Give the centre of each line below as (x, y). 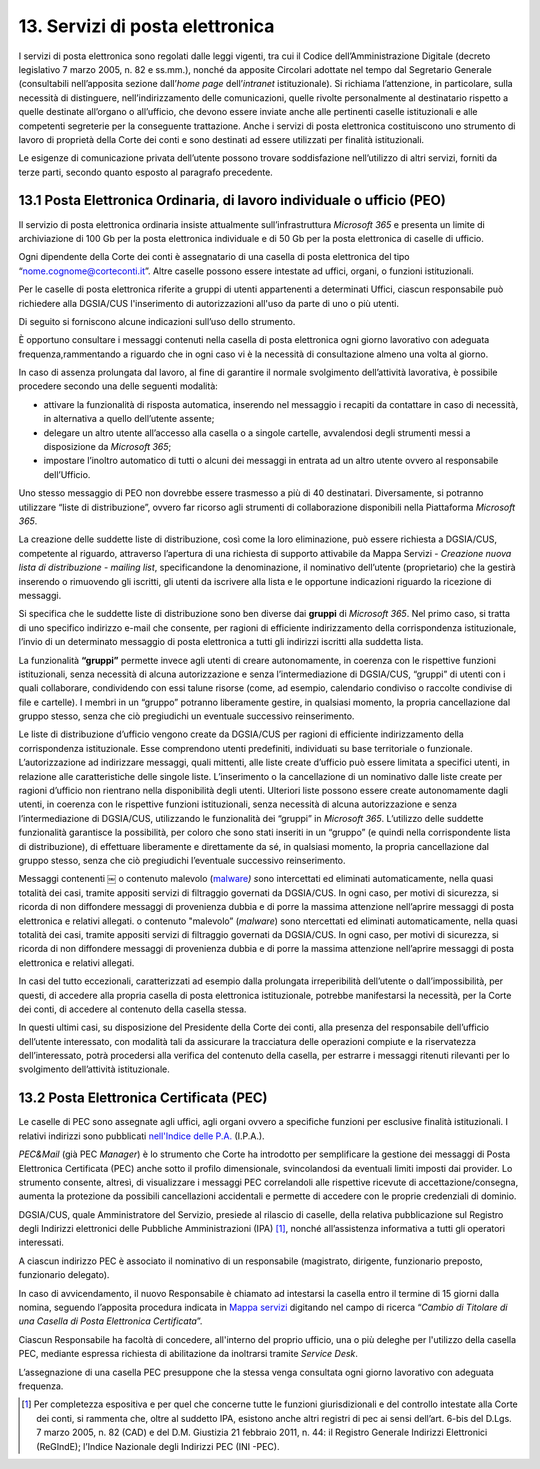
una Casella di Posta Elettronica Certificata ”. (110, 1321)
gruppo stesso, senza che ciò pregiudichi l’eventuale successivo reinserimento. (182, 860)
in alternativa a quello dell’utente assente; (129, 419)
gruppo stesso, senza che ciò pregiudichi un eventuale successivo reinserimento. (186, 716)
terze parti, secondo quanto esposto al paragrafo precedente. (146, 172)
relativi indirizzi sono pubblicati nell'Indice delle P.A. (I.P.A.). (141, 1136)
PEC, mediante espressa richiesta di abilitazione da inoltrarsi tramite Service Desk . (188, 1354)
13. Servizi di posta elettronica (146, 26)
